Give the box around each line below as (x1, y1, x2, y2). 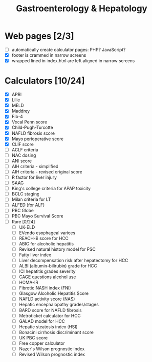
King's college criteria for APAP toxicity (11, 186, 91, 192)
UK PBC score (19, 335, 48, 340)
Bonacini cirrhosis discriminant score (19, 329, 94, 335)
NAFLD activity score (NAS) (19, 296, 75, 302)
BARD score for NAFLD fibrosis (19, 307, 82, 313)
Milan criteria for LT (11, 196, 51, 202)
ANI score (11, 158, 32, 164)
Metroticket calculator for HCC (19, 313, 81, 318)
